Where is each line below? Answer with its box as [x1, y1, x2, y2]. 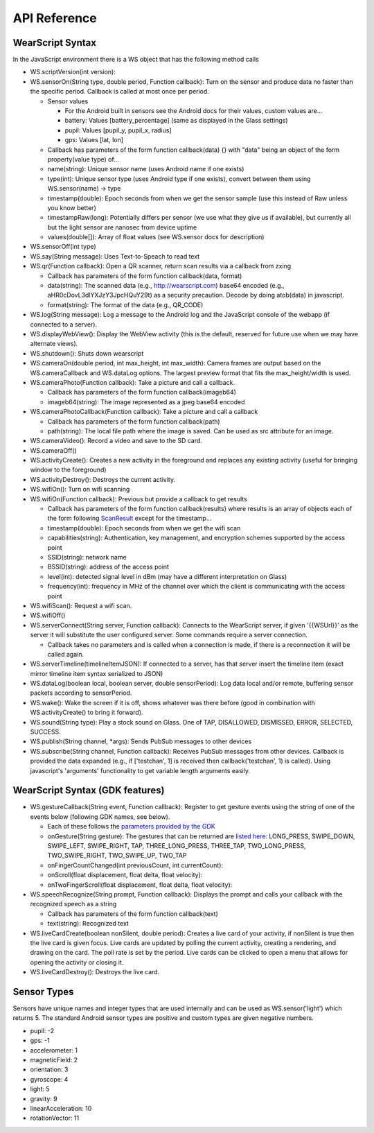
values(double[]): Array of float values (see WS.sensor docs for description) [47, 233, 265, 241]
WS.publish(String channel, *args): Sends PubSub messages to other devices [30, 737, 252, 745]
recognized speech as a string [30, 900, 117, 908]
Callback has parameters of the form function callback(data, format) [47, 271, 242, 280]
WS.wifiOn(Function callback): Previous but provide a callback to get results [30, 494, 247, 503]
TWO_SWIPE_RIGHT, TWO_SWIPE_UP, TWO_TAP [47, 851, 187, 860]
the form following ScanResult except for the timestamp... [47, 514, 212, 523]
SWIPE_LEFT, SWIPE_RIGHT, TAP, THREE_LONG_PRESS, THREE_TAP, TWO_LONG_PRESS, [47, 842, 306, 850]
